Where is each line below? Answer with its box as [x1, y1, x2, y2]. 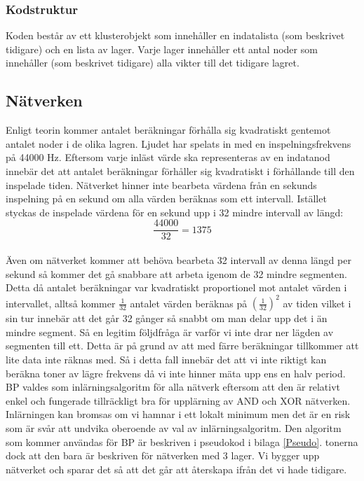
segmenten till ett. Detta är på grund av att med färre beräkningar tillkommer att [6, 338, 359, 353]
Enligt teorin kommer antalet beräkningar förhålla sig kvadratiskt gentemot [6, 123, 331, 137]
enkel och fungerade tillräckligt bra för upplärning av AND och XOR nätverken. [6, 393, 351, 407]
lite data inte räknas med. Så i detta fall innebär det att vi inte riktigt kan [6, 352, 327, 367]
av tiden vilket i [283, 295, 351, 310]
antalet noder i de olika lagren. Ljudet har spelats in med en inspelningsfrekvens [6, 136, 351, 151]
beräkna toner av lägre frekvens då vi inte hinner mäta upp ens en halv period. [6, 365, 346, 380]
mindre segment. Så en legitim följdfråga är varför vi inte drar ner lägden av [6, 324, 334, 339]
